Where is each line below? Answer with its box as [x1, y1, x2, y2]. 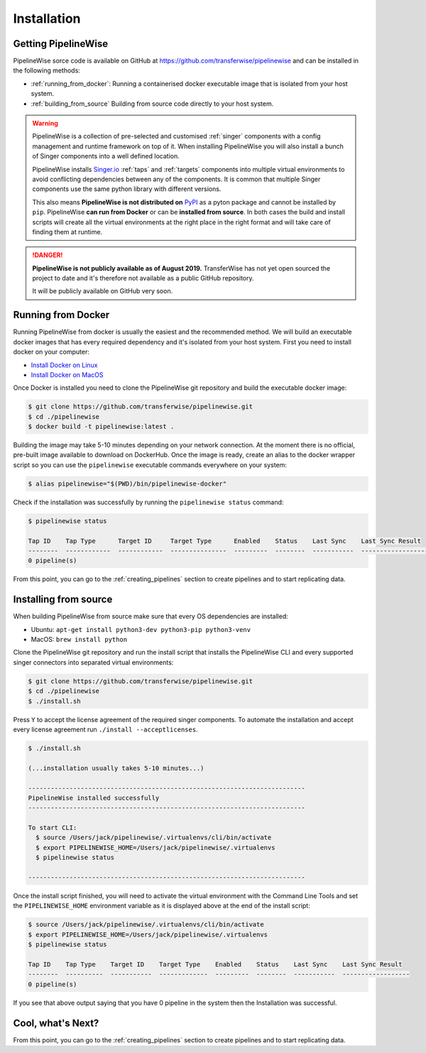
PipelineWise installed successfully [28, 794, 160, 802]
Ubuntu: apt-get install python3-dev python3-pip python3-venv [31, 625, 251, 633]
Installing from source [13, 594, 113, 606]
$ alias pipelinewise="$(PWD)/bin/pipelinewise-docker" [28, 479, 227, 488]
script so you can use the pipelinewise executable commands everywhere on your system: [13, 460, 288, 469]
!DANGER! [32, 251, 63, 259]
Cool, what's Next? [13, 1017, 99, 1029]
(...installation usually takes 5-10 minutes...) [28, 764, 204, 772]
